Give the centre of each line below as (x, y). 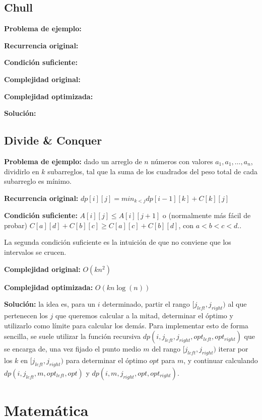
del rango (166, 349)
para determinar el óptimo (106, 360)
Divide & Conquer (53, 140)
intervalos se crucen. (35, 252)
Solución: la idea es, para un (50, 304)
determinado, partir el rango (146, 304)
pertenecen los (26, 315)
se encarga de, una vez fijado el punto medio (73, 349)
